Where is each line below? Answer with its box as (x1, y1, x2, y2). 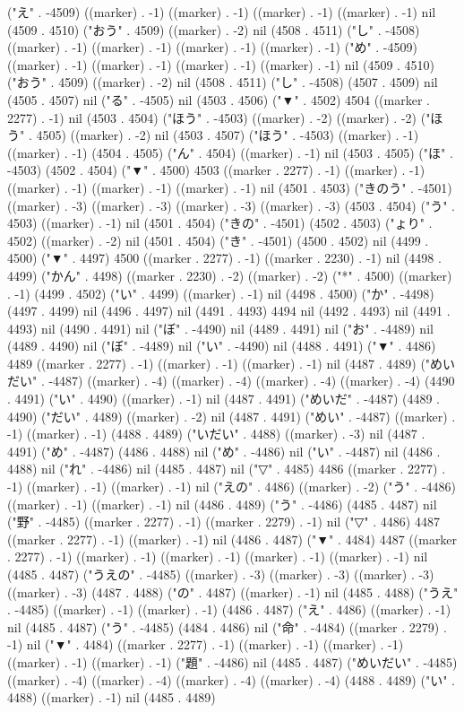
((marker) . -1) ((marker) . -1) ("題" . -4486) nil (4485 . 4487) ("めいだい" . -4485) (7, 652, 458, 671)
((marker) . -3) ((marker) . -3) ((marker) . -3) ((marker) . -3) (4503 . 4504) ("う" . (7, 196, 455, 214)
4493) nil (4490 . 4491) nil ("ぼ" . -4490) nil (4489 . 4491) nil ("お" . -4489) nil (7, 318, 434, 337)
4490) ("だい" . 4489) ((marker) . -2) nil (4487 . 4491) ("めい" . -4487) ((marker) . (7, 406, 456, 425)
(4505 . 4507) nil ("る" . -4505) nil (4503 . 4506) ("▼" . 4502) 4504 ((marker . (7, 90, 430, 109)
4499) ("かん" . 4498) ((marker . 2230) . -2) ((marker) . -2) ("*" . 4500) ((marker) (7, 265, 452, 284)
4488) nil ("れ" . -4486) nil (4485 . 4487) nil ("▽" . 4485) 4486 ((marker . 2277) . (7, 459, 446, 478)
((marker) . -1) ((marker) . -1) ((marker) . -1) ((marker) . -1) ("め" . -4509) (7, 38, 417, 57)
